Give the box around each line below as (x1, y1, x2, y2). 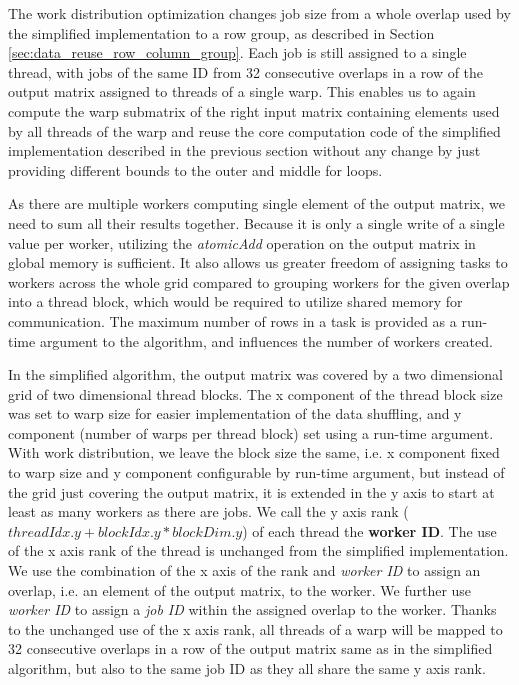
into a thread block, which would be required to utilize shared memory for (8, 291, 463, 312)
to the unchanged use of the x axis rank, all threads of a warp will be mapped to (8, 618, 503, 639)
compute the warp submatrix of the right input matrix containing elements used (8, 100, 500, 121)
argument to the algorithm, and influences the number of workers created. (39, 330, 493, 351)
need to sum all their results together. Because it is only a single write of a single (8, 212, 505, 233)
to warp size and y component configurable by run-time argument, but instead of (8, 462, 505, 483)
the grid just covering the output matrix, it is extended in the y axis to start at (8, 481, 495, 502)
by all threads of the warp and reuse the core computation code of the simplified (8, 120, 501, 141)
